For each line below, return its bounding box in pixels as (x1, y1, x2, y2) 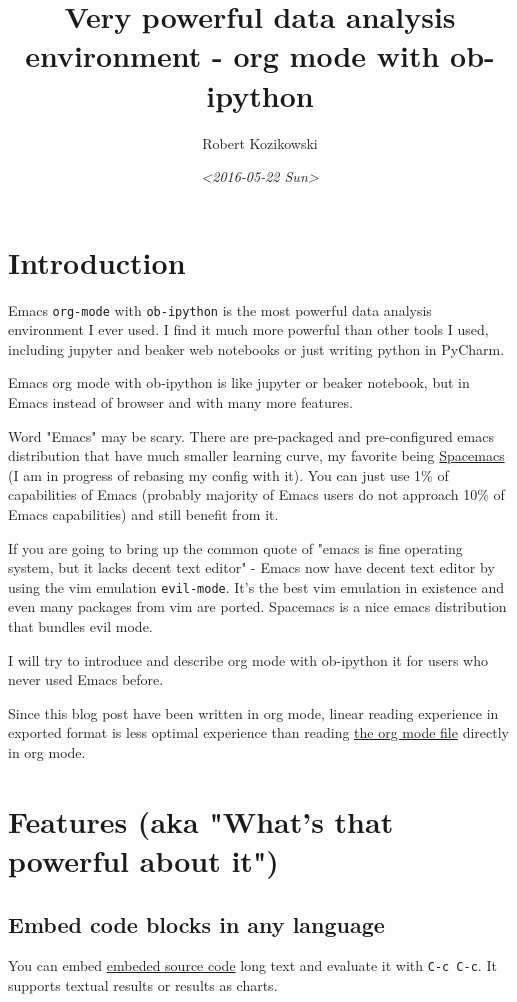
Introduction (8, 241, 186, 282)
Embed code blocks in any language (8, 908, 385, 939)
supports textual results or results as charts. (8, 975, 278, 996)
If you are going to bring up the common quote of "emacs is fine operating (8, 537, 463, 558)
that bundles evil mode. (8, 616, 153, 637)
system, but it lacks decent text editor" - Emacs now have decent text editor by (8, 557, 495, 578)
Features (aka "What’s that (8, 800, 394, 841)
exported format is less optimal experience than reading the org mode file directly (8, 722, 509, 743)
